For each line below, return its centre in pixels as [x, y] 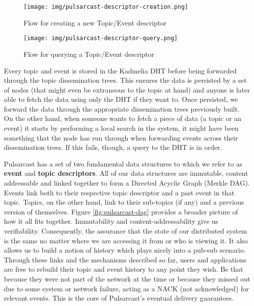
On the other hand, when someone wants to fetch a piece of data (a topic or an [123, 118]
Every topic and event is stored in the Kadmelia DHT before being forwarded [120, 70]
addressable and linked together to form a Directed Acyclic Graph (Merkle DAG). [127, 183]
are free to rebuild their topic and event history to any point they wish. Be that [124, 269]
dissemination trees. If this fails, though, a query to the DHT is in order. [113, 147]
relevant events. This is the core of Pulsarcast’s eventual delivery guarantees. [119, 298]
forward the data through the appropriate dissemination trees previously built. [122, 108]
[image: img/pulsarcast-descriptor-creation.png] [106, 7]
